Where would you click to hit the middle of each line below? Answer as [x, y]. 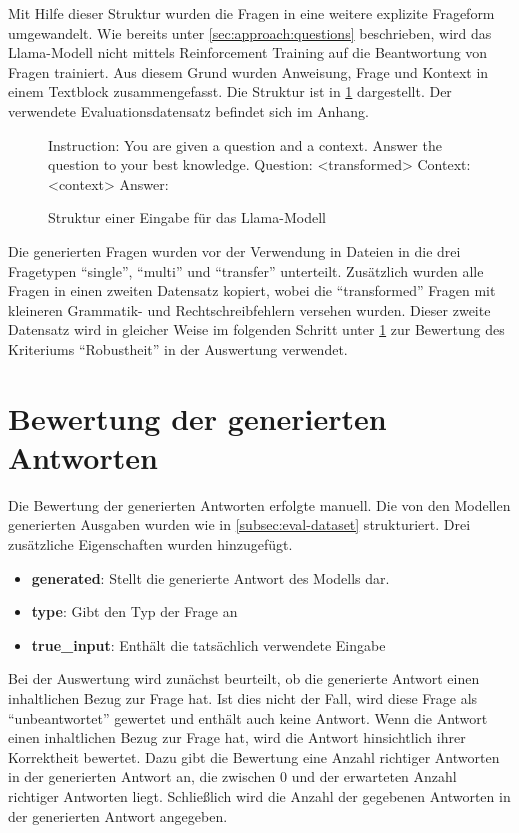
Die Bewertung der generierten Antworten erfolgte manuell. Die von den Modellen [259, 504]
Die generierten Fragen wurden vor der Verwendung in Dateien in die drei [234, 250]
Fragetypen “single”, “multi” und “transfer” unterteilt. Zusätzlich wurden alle [246, 270]
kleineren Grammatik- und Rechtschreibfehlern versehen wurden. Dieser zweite [249, 309]
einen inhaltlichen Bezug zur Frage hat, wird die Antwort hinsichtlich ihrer [237, 737]
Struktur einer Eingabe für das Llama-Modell [187, 217]
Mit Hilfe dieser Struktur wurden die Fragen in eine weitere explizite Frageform [251, 13]
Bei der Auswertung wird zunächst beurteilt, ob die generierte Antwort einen [244, 678]
